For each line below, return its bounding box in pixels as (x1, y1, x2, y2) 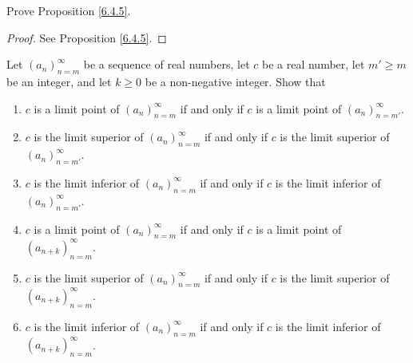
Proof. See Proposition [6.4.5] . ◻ (6, 29, 167, 45)
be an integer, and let (6, 73, 112, 89)
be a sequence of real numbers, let (83, 56, 250, 73)
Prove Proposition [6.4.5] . (6, 2, 131, 18)
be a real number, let (261, 56, 365, 73)
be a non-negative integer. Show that (145, 73, 326, 89)
